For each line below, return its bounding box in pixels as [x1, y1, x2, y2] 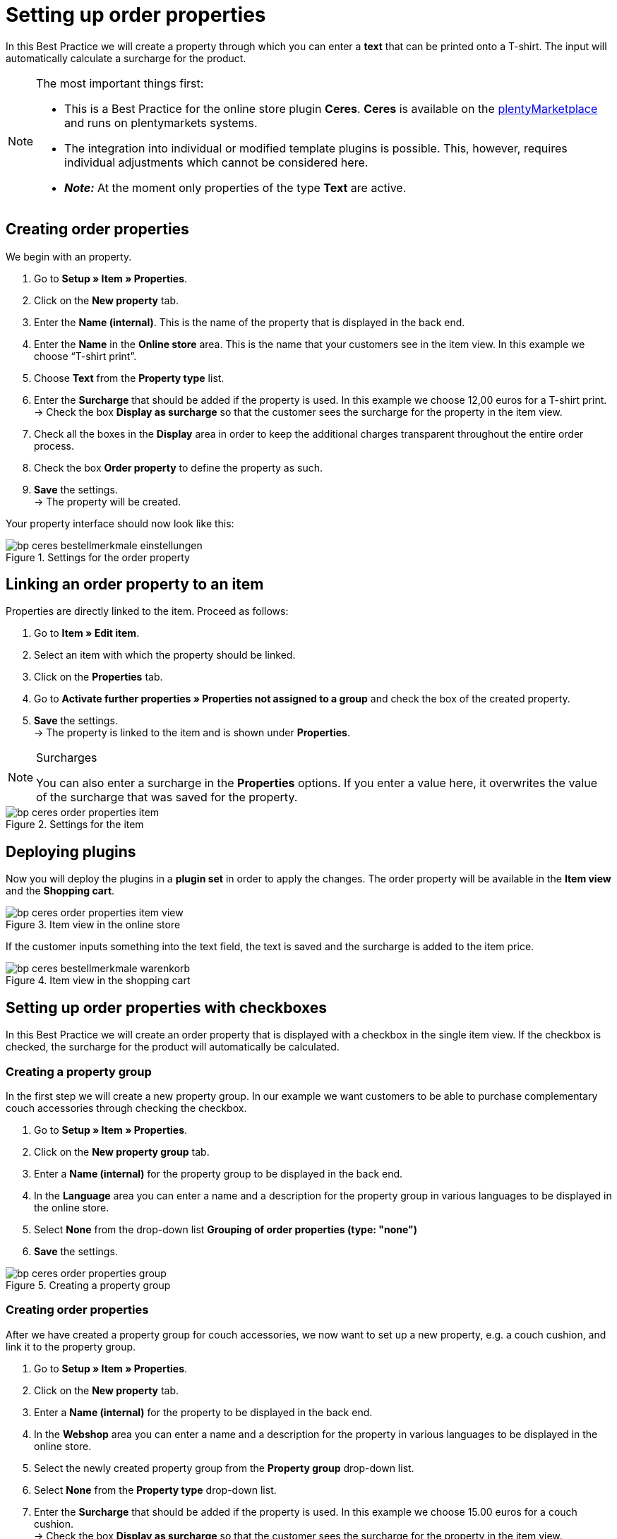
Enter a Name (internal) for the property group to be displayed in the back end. [34, 1167, 403, 1180]
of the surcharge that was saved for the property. [36, 790, 298, 805]
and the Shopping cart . [6, 885, 115, 897]
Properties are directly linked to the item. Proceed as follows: [6, 605, 289, 618]
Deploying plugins [6, 842, 136, 861]
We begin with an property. [6, 250, 132, 263]
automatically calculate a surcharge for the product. [6, 52, 246, 64]
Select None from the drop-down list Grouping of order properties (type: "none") [34, 1223, 418, 1235]
